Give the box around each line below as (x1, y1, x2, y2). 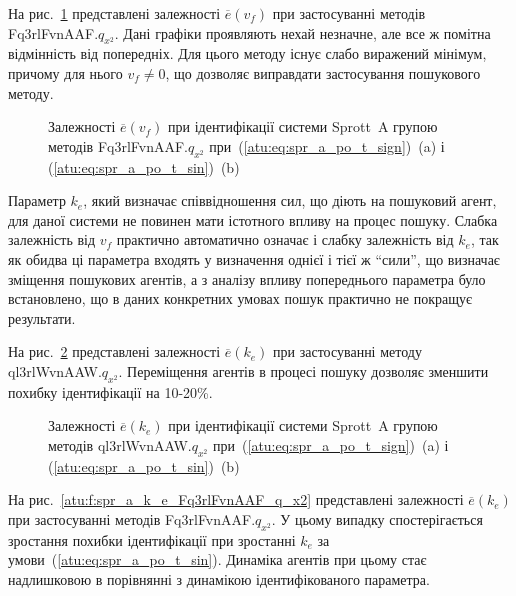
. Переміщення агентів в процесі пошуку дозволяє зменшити (118, 360, 489, 381)
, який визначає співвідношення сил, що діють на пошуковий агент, (83, 190, 497, 211)
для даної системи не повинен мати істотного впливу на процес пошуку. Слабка (8, 209, 498, 230)
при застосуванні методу (273, 341, 422, 362)
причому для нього (8, 62, 123, 83)
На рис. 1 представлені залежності (8, 3, 221, 23)
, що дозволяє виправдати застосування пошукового (165, 62, 481, 83)
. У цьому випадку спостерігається (271, 508, 483, 529)
